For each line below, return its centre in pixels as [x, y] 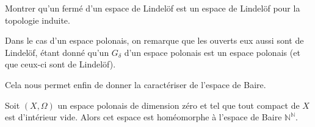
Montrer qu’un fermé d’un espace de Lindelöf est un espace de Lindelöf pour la [153, 8]
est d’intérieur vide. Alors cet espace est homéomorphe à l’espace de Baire [143, 117]
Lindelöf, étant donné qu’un [57, 52]
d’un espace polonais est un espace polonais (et [212, 52]
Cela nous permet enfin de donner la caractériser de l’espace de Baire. [136, 84]
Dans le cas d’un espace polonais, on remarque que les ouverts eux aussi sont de [154, 40]
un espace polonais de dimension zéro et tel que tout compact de [179, 105]
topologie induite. [38, 20]
